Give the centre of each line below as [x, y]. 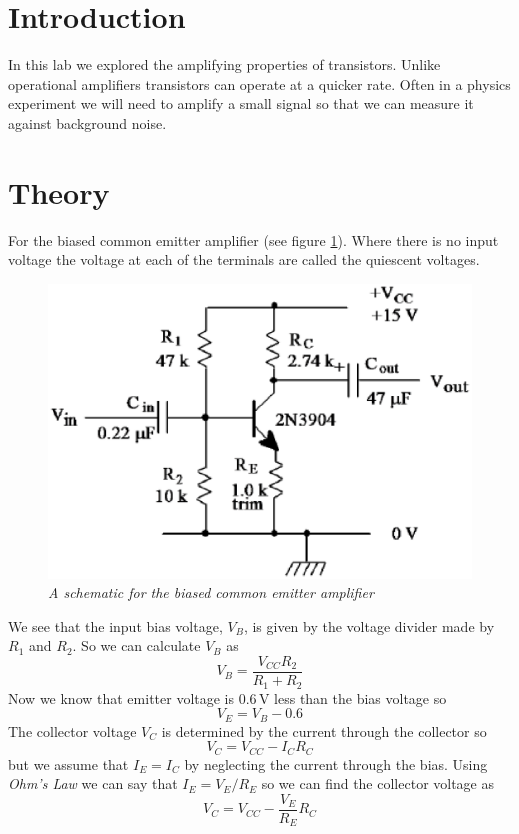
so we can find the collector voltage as [378, 783]
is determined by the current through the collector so [324, 730]
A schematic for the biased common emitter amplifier [211, 592]
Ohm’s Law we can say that [93, 783]
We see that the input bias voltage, [115, 625]
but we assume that [68, 763]
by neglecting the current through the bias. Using [336, 763]
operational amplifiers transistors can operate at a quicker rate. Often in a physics [259, 83]
